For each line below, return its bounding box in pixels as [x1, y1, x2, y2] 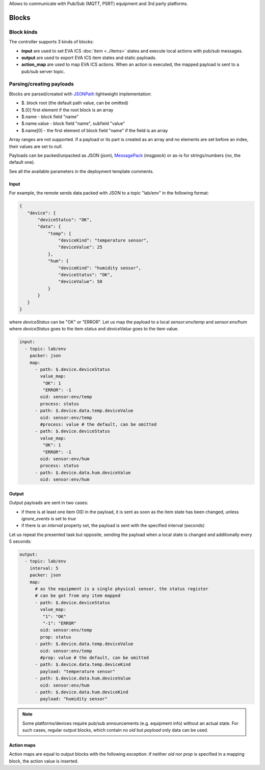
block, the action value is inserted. [9, 758, 79, 764]
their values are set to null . [9, 143, 63, 149]
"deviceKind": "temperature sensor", [58, 237, 149, 243]
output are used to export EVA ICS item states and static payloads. [21, 55, 157, 60]
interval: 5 [29, 565, 59, 571]
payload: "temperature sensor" [40, 669, 115, 674]
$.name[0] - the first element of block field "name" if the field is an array [21, 127, 168, 133]
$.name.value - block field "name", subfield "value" [21, 120, 125, 126]
